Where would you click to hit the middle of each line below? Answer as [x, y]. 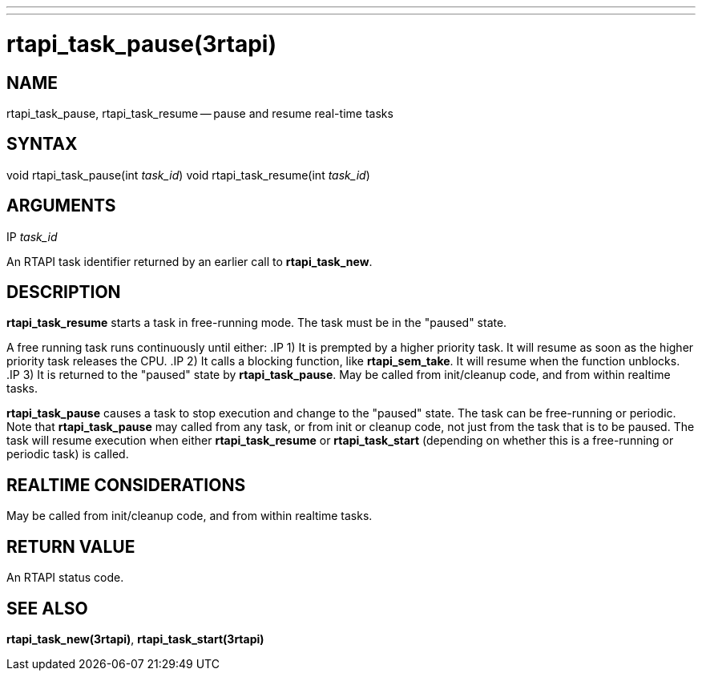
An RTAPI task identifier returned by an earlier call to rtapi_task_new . [190, 261]
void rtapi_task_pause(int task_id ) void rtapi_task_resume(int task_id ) [188, 175]
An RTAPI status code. [65, 578]
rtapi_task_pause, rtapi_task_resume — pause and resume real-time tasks [200, 113]
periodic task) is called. [68, 454]
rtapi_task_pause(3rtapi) [141, 44]
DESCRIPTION [64, 292]
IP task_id [32, 236]
